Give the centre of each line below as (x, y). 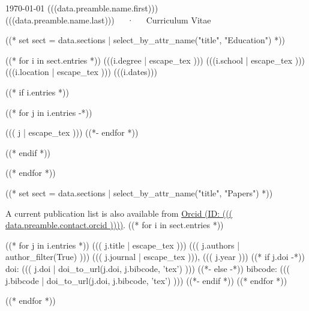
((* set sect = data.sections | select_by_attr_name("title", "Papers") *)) (139, 192)
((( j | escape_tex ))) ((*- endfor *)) (72, 132)
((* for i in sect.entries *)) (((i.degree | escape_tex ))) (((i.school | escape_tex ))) (155, 60)
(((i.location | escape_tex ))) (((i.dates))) (81, 72)
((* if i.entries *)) (37, 92)
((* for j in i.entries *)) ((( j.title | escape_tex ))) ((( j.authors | (123, 245)
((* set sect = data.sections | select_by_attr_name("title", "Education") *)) (145, 40)
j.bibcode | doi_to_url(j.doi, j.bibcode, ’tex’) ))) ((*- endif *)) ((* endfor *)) (146, 280)
